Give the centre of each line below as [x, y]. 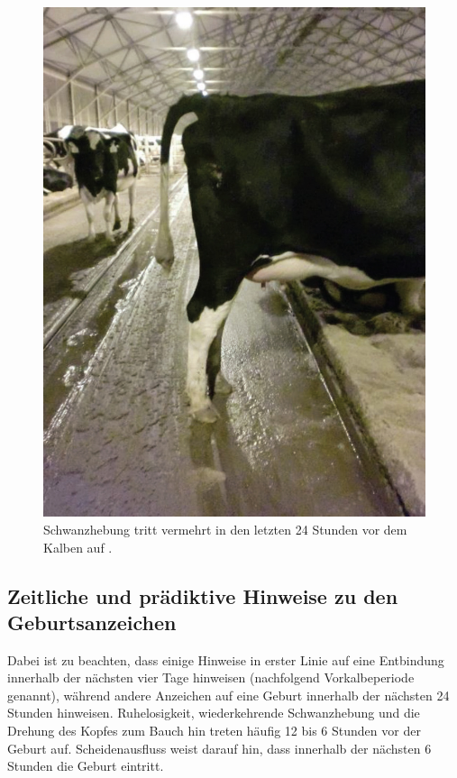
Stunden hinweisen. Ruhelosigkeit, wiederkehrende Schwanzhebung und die [214, 713]
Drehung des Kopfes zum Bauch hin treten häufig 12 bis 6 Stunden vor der [214, 731]
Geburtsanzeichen [92, 622]
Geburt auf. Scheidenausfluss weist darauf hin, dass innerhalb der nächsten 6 [219, 748]
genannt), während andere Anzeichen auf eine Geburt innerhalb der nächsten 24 [228, 695]
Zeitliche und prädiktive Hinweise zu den [203, 595]
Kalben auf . [78, 547]
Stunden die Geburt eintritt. [86, 766]
